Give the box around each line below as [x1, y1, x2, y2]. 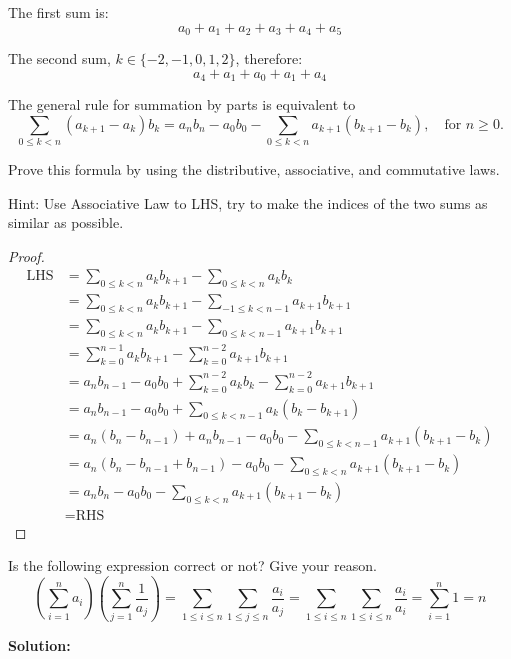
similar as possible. [8, 212, 124, 233]
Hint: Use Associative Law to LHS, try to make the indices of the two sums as [8, 192, 488, 213]
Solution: [8, 634, 71, 655]
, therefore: [235, 48, 303, 69]
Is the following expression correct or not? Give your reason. [8, 555, 377, 576]
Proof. [8, 245, 45, 266]
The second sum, [8, 48, 111, 69]
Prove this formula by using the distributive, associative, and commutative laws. [8, 159, 500, 180]
